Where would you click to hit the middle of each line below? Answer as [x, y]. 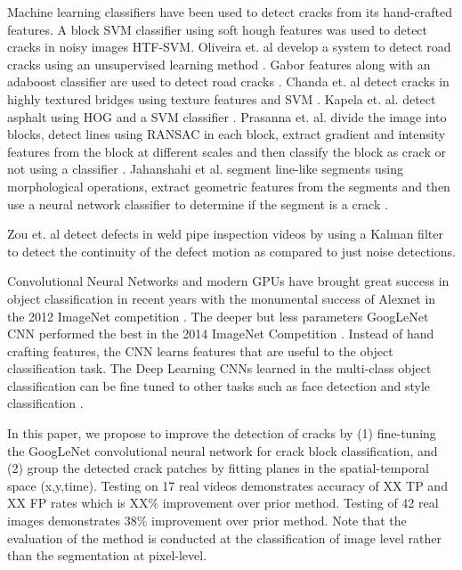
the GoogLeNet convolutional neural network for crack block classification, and [223, 450]
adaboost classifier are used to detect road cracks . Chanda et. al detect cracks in [228, 81]
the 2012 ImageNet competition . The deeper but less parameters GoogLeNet [218, 316]
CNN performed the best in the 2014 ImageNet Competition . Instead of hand [221, 334]
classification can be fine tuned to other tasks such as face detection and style [219, 385]
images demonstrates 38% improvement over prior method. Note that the [207, 521]
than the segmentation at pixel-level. [107, 555]
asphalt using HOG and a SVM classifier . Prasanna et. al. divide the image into [227, 116]
